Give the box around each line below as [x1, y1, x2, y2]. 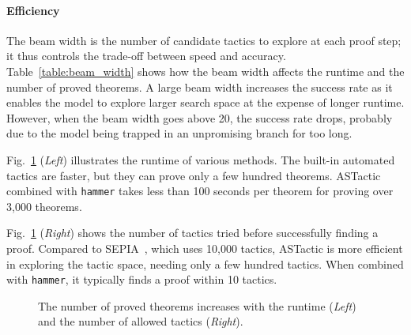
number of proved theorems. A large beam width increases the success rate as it [6, 78, 393, 95]
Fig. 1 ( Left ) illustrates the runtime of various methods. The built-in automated [6, 151, 395, 167]
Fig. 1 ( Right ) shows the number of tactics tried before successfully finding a [6, 224, 379, 241]
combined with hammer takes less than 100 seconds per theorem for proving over [6, 183, 394, 199]
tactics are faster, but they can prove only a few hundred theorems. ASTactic [6, 167, 381, 183]
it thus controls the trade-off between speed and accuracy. [6, 47, 286, 64]
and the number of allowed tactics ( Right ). [38, 313, 243, 329]
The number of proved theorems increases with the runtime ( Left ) [38, 297, 356, 314]
